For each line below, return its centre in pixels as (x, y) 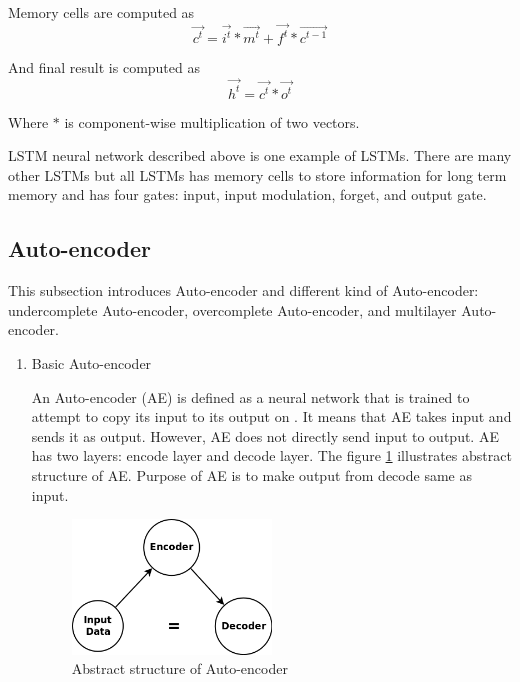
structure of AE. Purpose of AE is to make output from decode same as (251, 474)
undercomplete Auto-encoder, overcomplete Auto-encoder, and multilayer (232, 309)
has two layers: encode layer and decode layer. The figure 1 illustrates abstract (271, 455)
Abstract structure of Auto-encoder (179, 668)
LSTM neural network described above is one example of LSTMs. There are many (260, 155)
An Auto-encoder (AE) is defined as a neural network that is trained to (250, 396)
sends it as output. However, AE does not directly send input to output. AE (265, 435)
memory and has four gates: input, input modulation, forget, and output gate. (247, 194)
